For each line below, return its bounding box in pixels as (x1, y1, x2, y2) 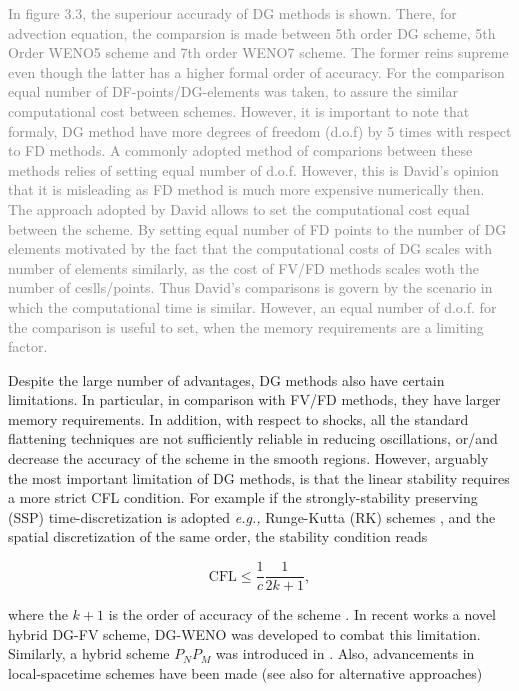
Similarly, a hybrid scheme (8, 643, 170, 664)
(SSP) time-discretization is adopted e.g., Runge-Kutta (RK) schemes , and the (8, 506, 496, 527)
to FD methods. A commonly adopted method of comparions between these (8, 140, 473, 161)
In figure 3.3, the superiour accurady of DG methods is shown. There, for (8, 3, 457, 23)
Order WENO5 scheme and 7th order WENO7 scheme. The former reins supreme (8, 42, 509, 63)
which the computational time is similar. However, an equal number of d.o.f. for (8, 296, 497, 317)
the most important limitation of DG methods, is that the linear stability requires (8, 467, 510, 488)
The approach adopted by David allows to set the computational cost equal (8, 198, 470, 219)
